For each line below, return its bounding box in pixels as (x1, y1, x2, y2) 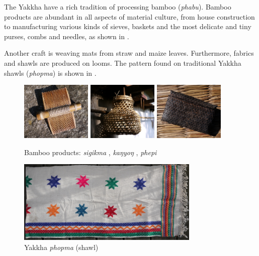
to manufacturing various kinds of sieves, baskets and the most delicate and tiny (4, 21, 251, 32)
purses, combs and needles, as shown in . (4, 31, 129, 41)
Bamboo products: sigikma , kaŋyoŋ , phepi (24, 147, 157, 157)
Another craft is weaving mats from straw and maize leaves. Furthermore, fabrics (4, 48, 254, 58)
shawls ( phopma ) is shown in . (4, 67, 97, 78)
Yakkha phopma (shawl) (24, 242, 99, 252)
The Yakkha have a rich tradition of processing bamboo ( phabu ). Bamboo (4, 2, 231, 12)
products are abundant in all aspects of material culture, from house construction (4, 11, 255, 22)
